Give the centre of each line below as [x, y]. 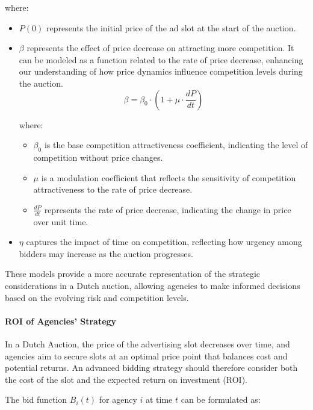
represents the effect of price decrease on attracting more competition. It [160, 48]
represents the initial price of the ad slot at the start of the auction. [171, 27]
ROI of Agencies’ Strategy [61, 321]
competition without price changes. [98, 157]
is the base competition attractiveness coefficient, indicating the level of [176, 145]
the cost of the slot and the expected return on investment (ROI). [126, 379]
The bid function [36, 399]
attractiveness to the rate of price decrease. [113, 189]
